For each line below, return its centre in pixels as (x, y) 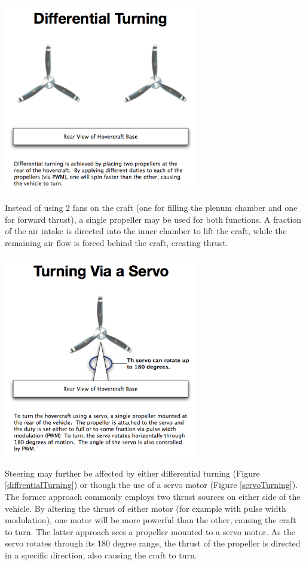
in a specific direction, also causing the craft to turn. (101, 555)
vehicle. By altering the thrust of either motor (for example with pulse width (146, 508)
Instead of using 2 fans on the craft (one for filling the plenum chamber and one (151, 208)
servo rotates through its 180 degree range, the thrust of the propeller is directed (153, 543)
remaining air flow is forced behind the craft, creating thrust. (117, 242)
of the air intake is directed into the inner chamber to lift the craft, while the (146, 231)
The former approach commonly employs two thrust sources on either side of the (153, 496)
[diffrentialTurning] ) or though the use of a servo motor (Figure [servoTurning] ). (152, 485)
